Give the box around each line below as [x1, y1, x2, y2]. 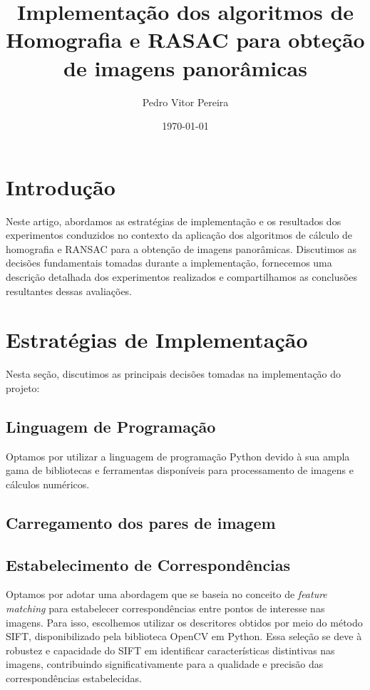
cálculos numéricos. [6, 476, 90, 491]
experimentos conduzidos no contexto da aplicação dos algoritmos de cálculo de [6, 227, 353, 242]
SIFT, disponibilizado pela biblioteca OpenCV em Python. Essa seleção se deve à [6, 629, 362, 644]
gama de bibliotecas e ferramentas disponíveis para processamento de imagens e [6, 463, 354, 478]
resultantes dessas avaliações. [6, 283, 133, 298]
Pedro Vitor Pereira [142, 94, 229, 109]
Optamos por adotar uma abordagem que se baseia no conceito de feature [6, 587, 327, 602]
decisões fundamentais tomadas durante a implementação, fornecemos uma [6, 255, 332, 270]
